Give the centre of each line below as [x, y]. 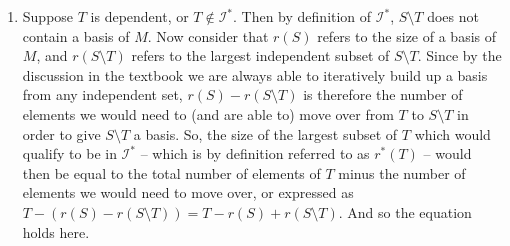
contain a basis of [76, 35]
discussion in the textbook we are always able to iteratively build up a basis [255, 74]
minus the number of [402, 172]
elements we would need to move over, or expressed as [188, 192]
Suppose [48, 16]
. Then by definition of [302, 16]
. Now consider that [208, 35]
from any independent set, [102, 94]
